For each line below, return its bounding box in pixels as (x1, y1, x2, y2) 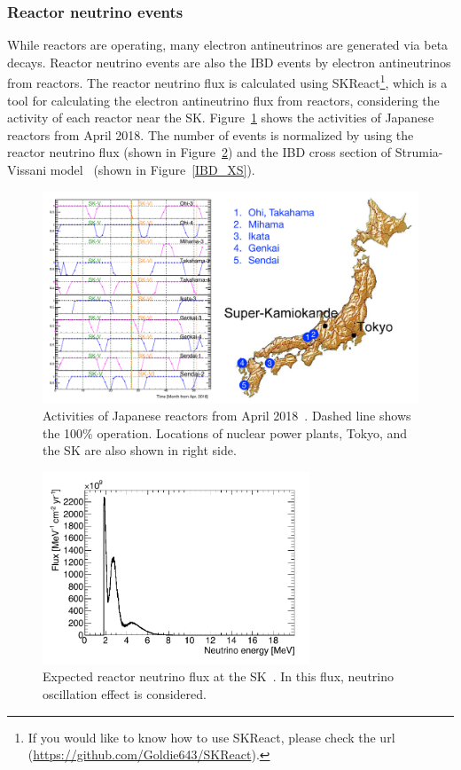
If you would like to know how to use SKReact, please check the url (27, 727, 395, 746)
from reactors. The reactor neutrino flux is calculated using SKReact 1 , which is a (7, 71, 448, 92)
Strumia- (395, 143, 443, 161)
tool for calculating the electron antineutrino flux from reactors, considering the (7, 90, 440, 109)
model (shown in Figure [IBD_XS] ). (50, 161, 255, 179)
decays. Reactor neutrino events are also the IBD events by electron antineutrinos (7, 52, 451, 71)
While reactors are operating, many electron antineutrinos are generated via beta (7, 35, 449, 54)
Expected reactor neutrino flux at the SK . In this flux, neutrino (43, 667, 394, 686)
